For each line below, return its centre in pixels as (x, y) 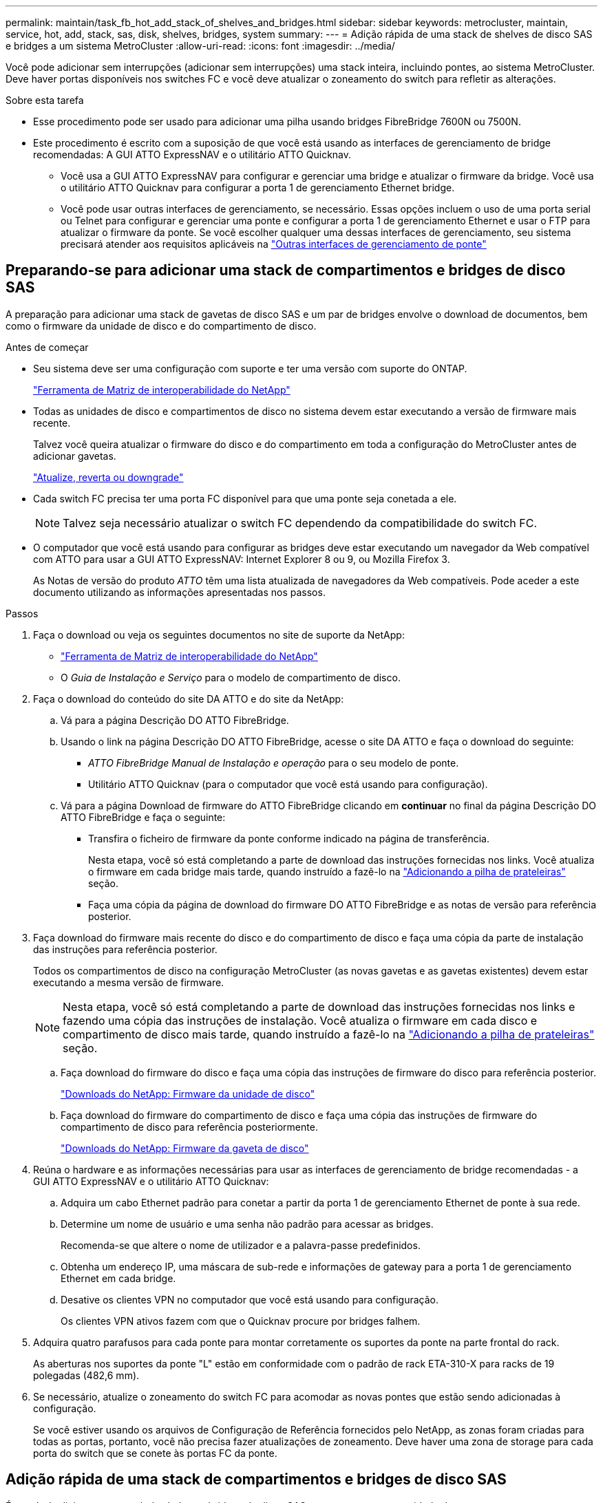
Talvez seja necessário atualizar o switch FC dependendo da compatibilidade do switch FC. (300, 523)
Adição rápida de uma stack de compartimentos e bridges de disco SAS (256, 1480)
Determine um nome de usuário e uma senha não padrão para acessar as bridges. (247, 1224)
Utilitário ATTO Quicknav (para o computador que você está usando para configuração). (288, 784)
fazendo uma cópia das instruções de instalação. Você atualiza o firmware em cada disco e (300, 1020)
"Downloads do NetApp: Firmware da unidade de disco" (188, 1094)
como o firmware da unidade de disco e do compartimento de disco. (161, 326)
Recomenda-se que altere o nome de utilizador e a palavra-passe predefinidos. (241, 1245)
